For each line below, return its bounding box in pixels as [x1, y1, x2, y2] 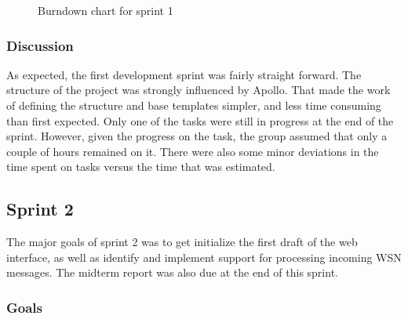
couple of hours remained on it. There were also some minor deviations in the [6, 143, 379, 159]
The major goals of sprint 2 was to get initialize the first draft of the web [6, 234, 358, 250]
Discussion [6, 35, 74, 55]
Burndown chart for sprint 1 [38, 2, 173, 18]
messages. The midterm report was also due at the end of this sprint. [6, 264, 338, 281]
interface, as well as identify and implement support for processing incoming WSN [6, 248, 402, 265]
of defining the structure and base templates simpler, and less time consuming [6, 97, 381, 113]
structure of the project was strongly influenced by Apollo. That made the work [6, 82, 391, 98]
